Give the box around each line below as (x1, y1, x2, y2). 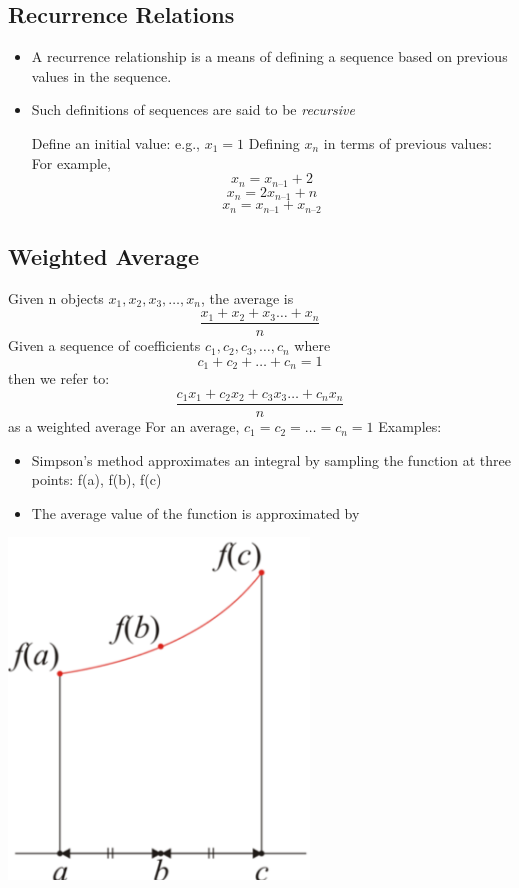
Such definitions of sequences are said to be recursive (31, 99, 355, 120)
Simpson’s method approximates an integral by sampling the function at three (31, 449, 511, 470)
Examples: (378, 416, 442, 437)
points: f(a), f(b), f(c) (31, 469, 162, 490)
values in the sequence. (31, 65, 172, 86)
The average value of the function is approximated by (31, 502, 360, 523)
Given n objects (8, 287, 104, 308)
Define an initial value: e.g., (31, 132, 201, 153)
